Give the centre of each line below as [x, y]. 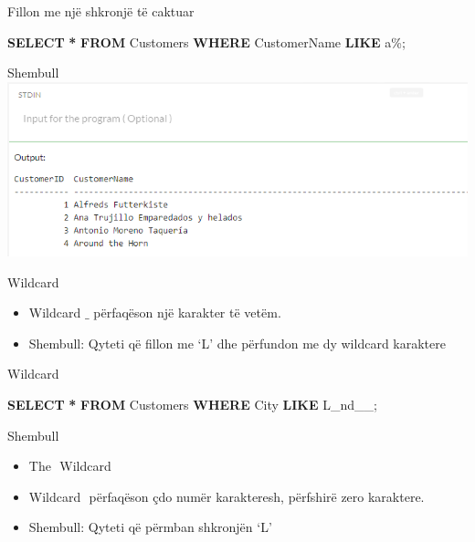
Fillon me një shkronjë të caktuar [101, 11]
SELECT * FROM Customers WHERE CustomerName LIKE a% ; [206, 42]
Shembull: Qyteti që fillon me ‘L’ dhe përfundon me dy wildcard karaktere [237, 343]
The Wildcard [70, 466]
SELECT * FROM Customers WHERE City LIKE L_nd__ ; [192, 405]
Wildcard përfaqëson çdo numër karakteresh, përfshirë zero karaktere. [227, 496]
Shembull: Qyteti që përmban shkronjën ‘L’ [150, 527]
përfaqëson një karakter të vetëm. [187, 313]
